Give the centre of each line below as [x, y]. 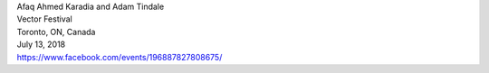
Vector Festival [44, 19]
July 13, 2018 [41, 44]
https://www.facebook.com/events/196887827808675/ [120, 57]
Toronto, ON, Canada [56, 32]
